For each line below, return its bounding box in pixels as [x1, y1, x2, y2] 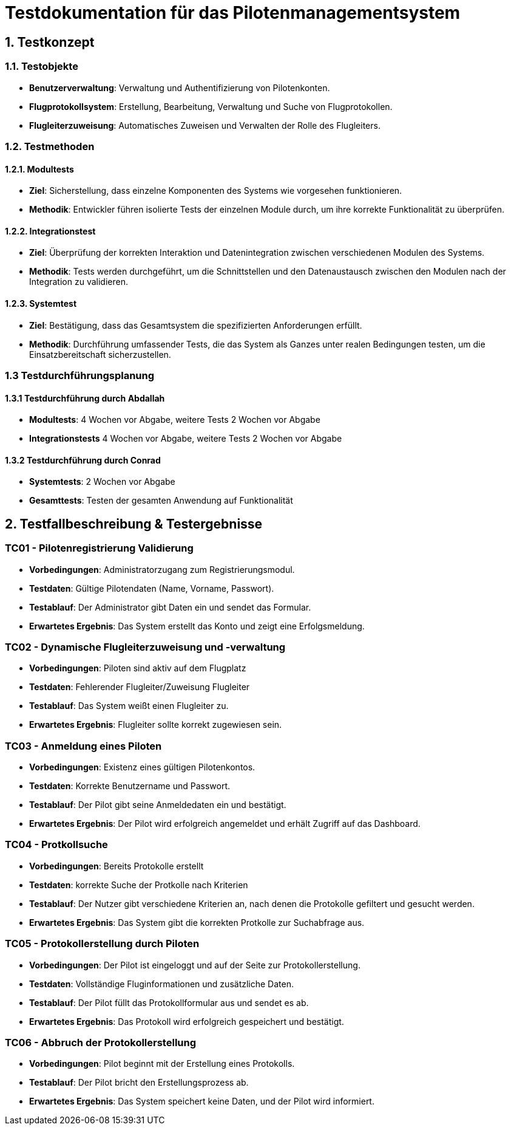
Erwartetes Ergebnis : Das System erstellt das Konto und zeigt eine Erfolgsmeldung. [29, 620, 365, 631]
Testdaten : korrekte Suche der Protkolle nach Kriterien [29, 879, 248, 890]
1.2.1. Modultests [5, 163, 74, 174]
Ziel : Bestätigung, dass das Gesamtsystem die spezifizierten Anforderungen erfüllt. [29, 320, 362, 330]
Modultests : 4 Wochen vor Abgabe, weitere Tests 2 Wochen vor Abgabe [29, 414, 320, 425]
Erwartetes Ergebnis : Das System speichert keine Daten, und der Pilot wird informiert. [29, 1096, 374, 1107]
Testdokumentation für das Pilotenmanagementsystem [5, 2, 461, 23]
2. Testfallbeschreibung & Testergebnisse [5, 516, 263, 532]
